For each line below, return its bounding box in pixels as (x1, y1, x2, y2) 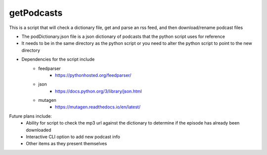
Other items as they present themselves (26, 141, 107, 147)
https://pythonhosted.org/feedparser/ (55, 72, 132, 78)
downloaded (26, 127, 51, 133)
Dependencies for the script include (21, 57, 95, 62)
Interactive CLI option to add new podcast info (26, 134, 121, 140)
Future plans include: (9, 113, 52, 119)
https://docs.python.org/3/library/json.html (55, 88, 142, 94)
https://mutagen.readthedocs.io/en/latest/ (55, 104, 141, 110)
